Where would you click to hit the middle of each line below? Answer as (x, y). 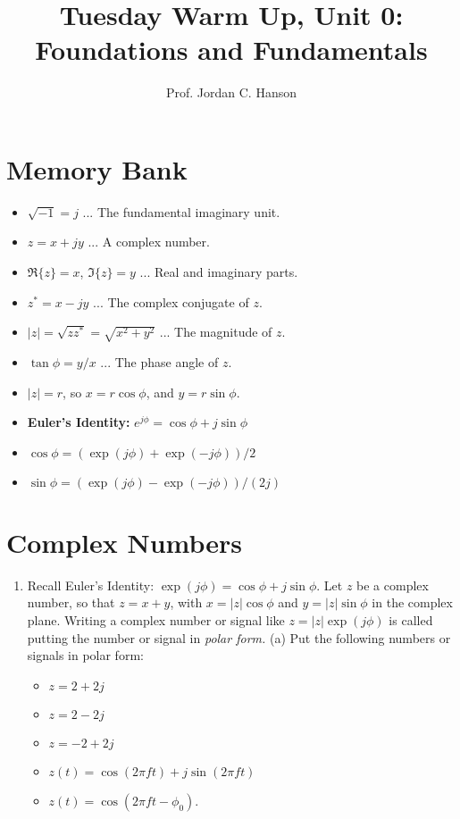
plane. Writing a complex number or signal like (156, 620)
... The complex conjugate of (171, 301)
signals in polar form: (85, 655)
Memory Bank (97, 168)
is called (411, 620)
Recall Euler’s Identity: (91, 585)
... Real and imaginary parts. (219, 272)
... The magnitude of (216, 332)
